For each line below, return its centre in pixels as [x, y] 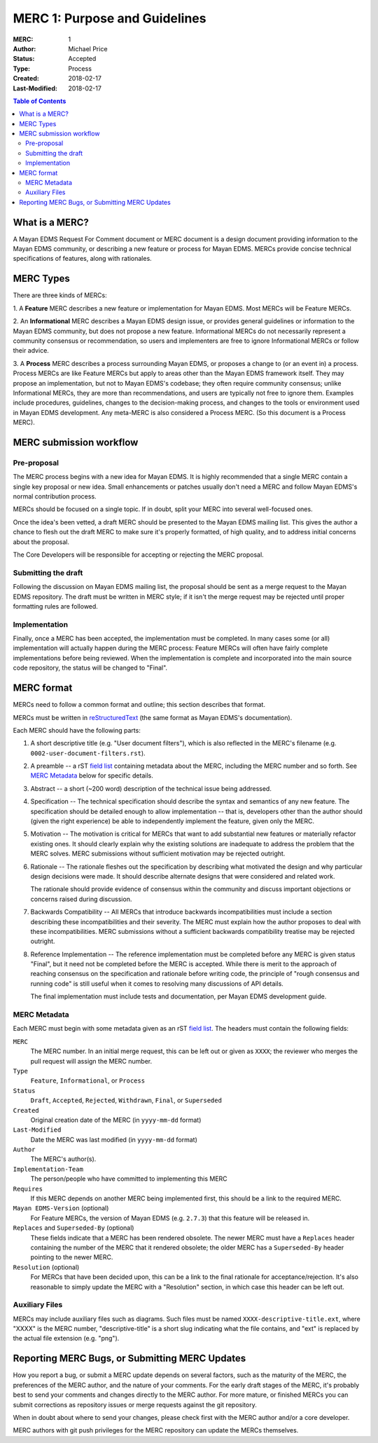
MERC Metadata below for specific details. [92, 775]
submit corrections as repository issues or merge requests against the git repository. [135, 1404]
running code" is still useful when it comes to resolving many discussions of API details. [157, 983]
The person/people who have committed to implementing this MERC [129, 1179]
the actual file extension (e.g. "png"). [66, 1339]
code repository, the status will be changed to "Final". [90, 668]
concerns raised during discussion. [81, 899]
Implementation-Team [48, 1169]
